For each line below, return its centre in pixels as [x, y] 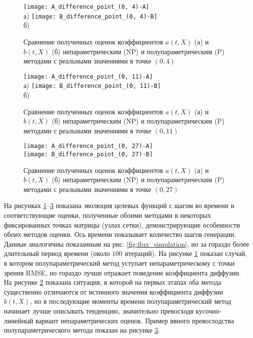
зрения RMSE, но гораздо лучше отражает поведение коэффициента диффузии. [123, 272]
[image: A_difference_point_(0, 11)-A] [88, 76]
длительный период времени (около [57, 253]
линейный [19, 320]
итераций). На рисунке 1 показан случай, [186, 253]
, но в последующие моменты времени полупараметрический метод [131, 301]
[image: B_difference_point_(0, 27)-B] [88, 155]
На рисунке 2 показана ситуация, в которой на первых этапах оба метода [113, 282]
